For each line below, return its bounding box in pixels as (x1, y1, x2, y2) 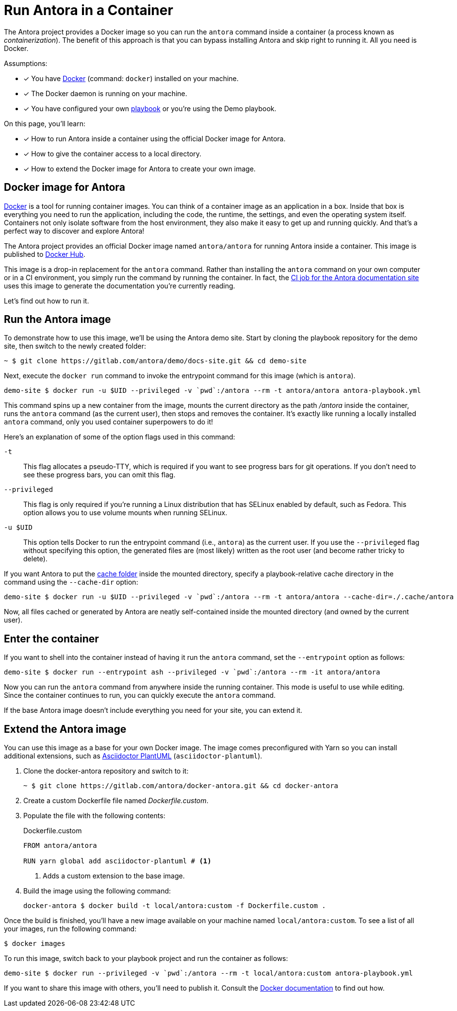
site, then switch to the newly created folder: (4, 342, 147, 351)
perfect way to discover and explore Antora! (4, 226, 145, 235)
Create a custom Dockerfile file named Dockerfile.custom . (23, 796, 209, 805)
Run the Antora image (4, 313, 111, 326)
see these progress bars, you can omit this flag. (23, 471, 176, 479)
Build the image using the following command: (23, 887, 171, 895)
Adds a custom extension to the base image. (43, 872, 185, 880)
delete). (23, 555, 48, 563)
